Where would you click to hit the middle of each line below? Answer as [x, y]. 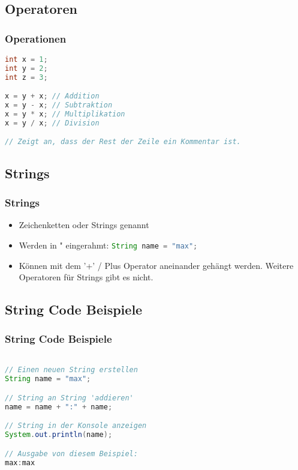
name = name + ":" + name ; [59, 407]
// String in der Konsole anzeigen [76, 426]
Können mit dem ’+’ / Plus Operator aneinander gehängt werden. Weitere [156, 265]
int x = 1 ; [26, 59]
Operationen [36, 38]
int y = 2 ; [26, 68]
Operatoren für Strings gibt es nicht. [86, 277]
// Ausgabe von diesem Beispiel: [71, 453]
